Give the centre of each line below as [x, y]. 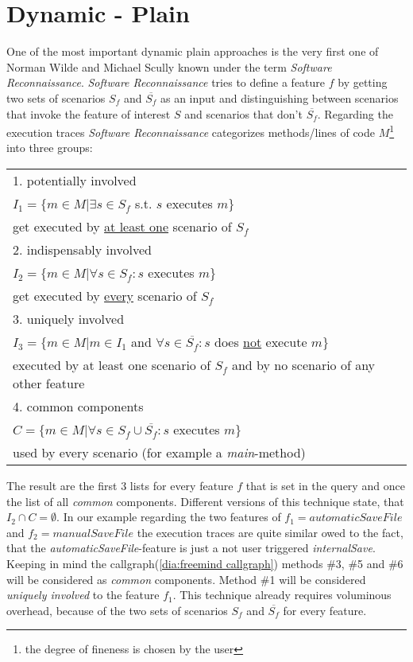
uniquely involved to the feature [83, 595]
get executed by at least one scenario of [122, 226]
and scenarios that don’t [243, 113]
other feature [49, 383]
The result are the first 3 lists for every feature [120, 485]
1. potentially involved [75, 180]
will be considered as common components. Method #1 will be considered [186, 579]
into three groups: [50, 148]
